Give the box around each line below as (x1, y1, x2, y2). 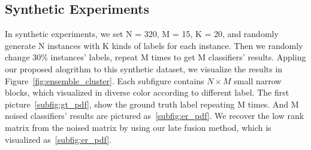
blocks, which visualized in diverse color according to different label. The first (5, 86, 289, 99)
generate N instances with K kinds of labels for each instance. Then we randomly (5, 39, 303, 51)
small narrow (234, 74, 282, 87)
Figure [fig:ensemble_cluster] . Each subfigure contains (5, 74, 204, 87)
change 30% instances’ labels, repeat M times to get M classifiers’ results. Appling (5, 51, 306, 63)
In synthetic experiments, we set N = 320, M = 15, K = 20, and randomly (5, 27, 279, 40)
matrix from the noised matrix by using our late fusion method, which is (5, 121, 271, 133)
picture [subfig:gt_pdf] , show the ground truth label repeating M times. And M (5, 97, 299, 110)
